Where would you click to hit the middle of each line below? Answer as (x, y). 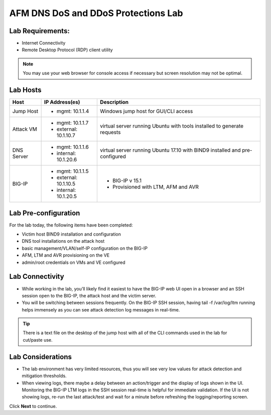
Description (114, 102)
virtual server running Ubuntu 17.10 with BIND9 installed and (170, 150)
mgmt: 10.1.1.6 (73, 147)
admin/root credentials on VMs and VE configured (74, 262)
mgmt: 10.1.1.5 (73, 171)
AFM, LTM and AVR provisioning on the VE (66, 255)
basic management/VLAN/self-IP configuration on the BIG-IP (85, 248)
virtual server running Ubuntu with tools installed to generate (172, 126)
